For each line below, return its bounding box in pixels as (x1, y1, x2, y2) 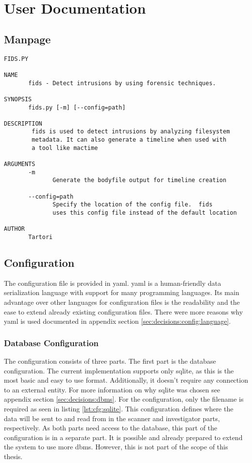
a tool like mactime (32, 144, 98, 151)
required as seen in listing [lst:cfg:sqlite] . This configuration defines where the (4, 404, 234, 414)
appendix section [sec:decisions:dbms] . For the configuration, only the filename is (4, 394, 244, 404)
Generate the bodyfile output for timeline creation (52, 177, 227, 184)
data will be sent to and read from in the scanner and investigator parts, (4, 413, 220, 423)
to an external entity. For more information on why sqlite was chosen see (4, 384, 220, 394)
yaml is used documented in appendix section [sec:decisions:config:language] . (4, 316, 231, 326)
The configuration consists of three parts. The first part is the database (4, 356, 216, 366)
